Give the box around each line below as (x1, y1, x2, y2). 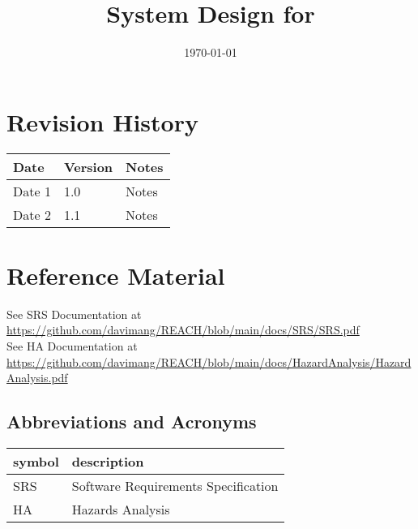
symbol (13, 451, 59, 471)
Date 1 (13, 181, 51, 200)
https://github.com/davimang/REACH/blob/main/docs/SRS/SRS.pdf (6, 321, 360, 338)
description (71, 451, 144, 471)
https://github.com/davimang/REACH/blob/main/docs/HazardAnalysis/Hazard (6, 353, 412, 370)
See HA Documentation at (6, 337, 138, 354)
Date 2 (13, 204, 51, 224)
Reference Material (6, 258, 225, 291)
